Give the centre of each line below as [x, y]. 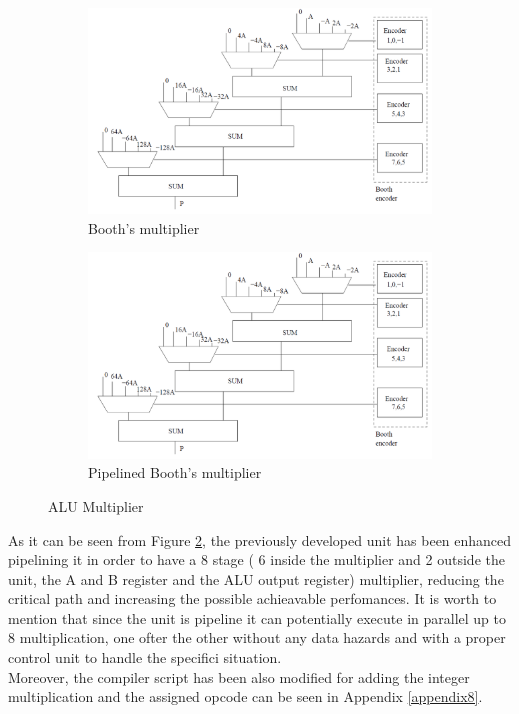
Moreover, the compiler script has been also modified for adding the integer [239, 676]
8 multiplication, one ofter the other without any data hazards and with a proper [257, 637]
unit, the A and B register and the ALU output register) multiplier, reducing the [256, 578]
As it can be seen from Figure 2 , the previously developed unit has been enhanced [260, 539]
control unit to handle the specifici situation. [145, 657]
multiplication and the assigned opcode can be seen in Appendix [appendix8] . [245, 696]
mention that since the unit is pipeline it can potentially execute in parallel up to [257, 617]
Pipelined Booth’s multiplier [175, 472]
